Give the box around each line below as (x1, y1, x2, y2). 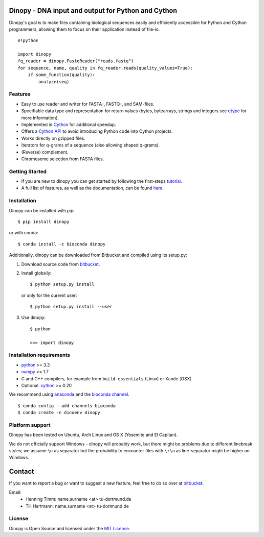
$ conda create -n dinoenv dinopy (18, 410, 100, 415)
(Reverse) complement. (21, 149, 68, 155)
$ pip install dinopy (18, 219, 69, 224)
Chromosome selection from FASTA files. (21, 156, 104, 162)
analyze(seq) (38, 79, 69, 84)
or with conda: (9, 230, 39, 236)
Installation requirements (9, 352, 70, 359)
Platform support (9, 421, 51, 428)
